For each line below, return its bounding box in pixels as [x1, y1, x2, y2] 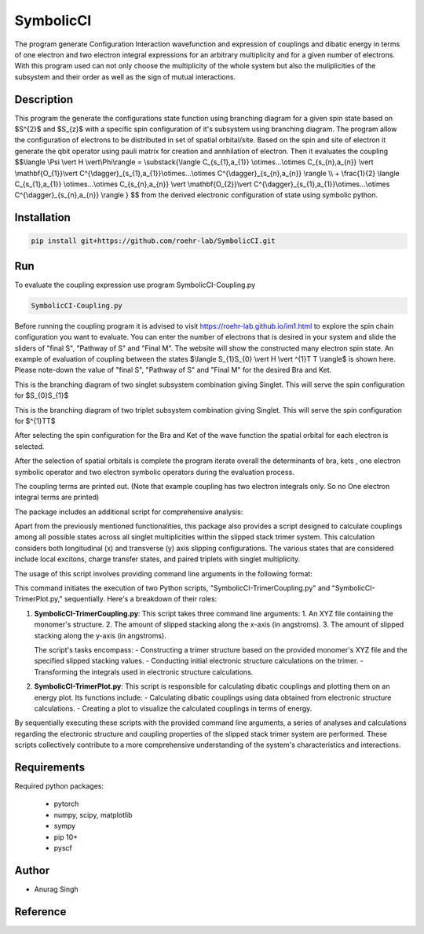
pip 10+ [53, 832, 79, 841]
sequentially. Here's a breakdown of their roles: [64, 594, 217, 604]
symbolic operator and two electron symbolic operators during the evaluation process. [14, 467, 294, 476]
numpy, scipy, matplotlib [53, 810, 133, 819]
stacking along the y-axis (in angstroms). [34, 631, 166, 640]
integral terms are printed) [14, 492, 100, 502]
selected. [14, 441, 45, 451]
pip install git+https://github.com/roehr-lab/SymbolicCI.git [31, 237, 276, 245]
